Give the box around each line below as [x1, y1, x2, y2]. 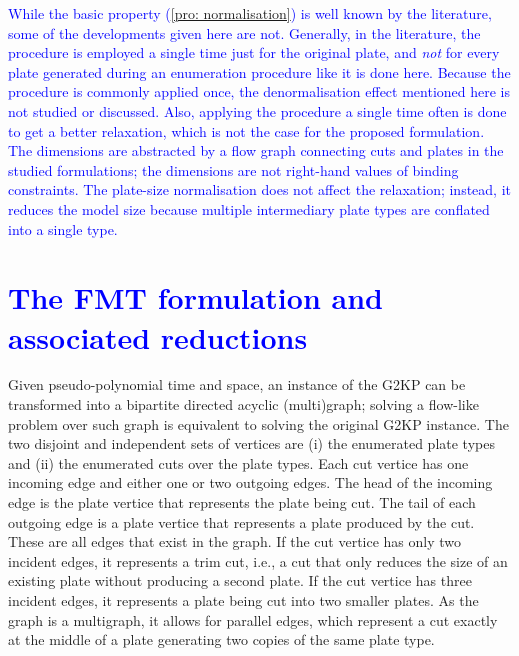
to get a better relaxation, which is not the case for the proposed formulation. [8, 120, 485, 141]
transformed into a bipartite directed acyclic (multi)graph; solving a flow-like [8, 394, 479, 415]
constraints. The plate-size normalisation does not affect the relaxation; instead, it [8, 179, 512, 200]
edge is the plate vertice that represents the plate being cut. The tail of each [8, 492, 476, 512]
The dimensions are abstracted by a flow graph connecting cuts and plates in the [8, 140, 504, 161]
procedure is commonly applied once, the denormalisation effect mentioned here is [8, 81, 511, 102]
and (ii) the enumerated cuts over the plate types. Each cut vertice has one [8, 452, 469, 473]
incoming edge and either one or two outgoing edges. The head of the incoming [8, 472, 493, 493]
